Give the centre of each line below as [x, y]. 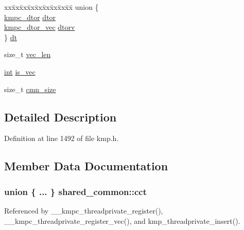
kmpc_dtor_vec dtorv [40, 27]
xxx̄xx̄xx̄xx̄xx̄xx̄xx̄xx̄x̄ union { [51, 7]
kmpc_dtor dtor [30, 17]
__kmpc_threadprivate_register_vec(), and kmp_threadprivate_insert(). [122, 220]
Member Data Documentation [86, 166]
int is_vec [20, 71]
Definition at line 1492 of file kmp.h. [62, 138]
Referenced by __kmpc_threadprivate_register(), [84, 210]
